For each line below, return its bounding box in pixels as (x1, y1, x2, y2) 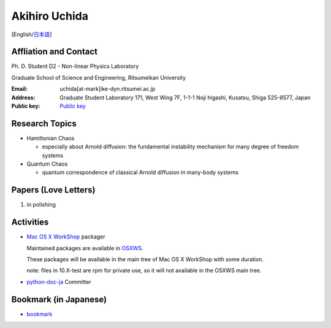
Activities (11, 217, 49, 227)
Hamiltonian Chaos (26, 134, 75, 142)
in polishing (26, 201, 56, 208)
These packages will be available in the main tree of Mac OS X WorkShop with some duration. (26, 256, 264, 263)
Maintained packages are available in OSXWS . (26, 244, 143, 251)
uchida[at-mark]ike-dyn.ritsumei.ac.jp (59, 85, 156, 93)
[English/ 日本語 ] (11, 31, 52, 38)
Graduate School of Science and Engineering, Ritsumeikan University (11, 74, 186, 81)
